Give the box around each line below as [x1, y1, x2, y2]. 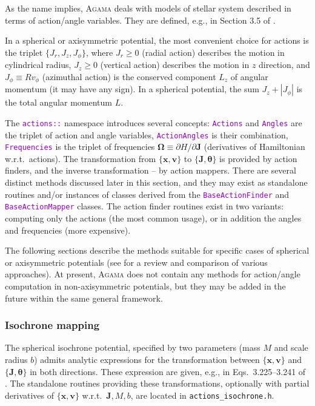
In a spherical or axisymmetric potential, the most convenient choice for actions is [5, 34, 309, 47]
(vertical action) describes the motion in [100, 58, 250, 71]
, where [85, 46, 113, 58]
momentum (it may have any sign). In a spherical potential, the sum [5, 83, 259, 95]
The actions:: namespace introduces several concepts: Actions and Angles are [5, 116, 302, 129]
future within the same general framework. [5, 291, 163, 304]
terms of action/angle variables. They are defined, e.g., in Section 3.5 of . [5, 13, 276, 26]
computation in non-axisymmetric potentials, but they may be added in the [5, 279, 286, 292]
